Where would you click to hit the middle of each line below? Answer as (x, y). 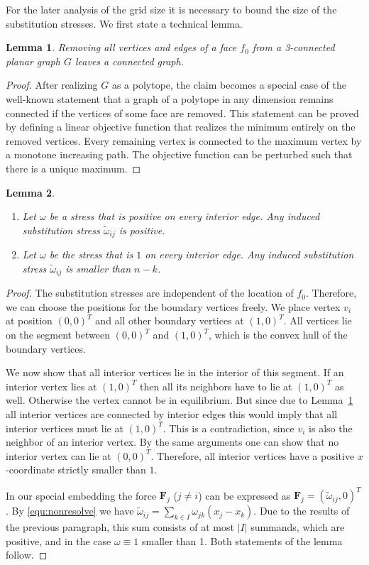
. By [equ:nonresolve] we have (70, 511)
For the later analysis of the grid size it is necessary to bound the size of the (171, 9)
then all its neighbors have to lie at (216, 386)
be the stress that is (91, 254)
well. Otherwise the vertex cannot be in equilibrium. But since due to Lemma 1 (180, 400)
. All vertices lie (318, 320)
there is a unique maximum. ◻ (73, 168)
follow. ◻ (27, 555)
